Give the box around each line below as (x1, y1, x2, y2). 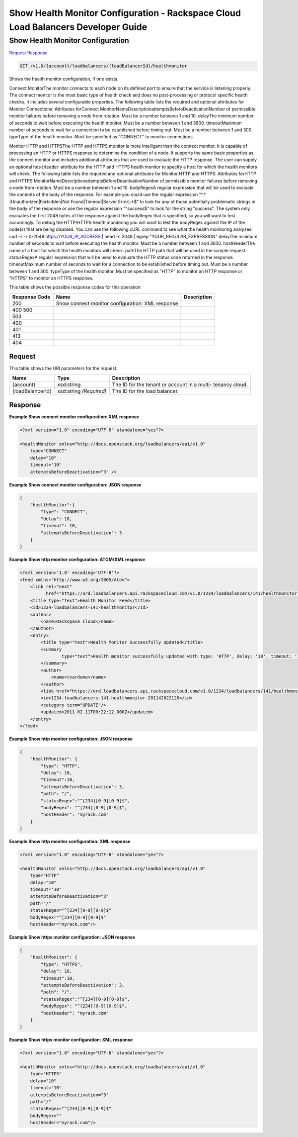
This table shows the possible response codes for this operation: (9, 284, 142, 290)
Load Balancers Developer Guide (9, 21, 148, 32)
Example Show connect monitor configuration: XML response (9, 414, 139, 420)
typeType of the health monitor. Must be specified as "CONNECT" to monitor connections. (9, 134, 194, 140)
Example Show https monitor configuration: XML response (9, 1037, 133, 1043)
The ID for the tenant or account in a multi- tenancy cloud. (112, 381, 248, 388)
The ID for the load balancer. (112, 387, 179, 394)
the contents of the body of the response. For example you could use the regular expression (9, 191, 198, 197)
